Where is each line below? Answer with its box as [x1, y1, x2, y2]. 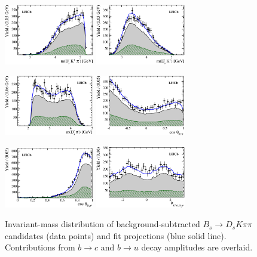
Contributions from [5, 241, 75, 253]
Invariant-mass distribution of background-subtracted [5, 218, 200, 230]
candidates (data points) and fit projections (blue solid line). [5, 229, 227, 241]
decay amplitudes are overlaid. [141, 241, 253, 253]
